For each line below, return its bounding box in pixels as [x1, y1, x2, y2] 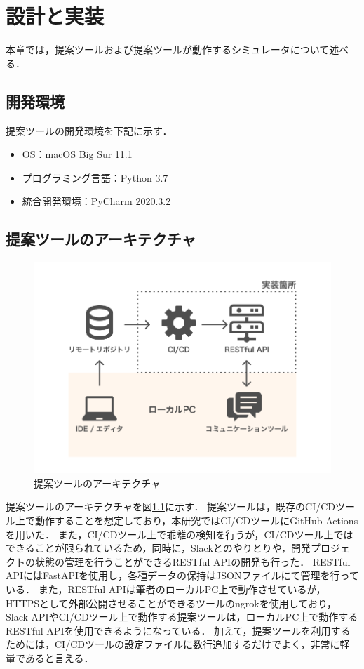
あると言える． [25, 650, 94, 665]
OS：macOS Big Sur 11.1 [22, 147, 133, 161]
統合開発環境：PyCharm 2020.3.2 [22, 194, 171, 208]
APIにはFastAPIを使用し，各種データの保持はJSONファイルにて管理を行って [6, 568, 359, 583]
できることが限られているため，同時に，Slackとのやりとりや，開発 [6, 541, 311, 555]
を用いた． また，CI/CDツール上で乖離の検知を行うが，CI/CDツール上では [6, 526, 353, 541]
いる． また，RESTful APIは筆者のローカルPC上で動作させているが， [6, 582, 326, 597]
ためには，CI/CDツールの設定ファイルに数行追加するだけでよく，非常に [6, 637, 340, 651]
